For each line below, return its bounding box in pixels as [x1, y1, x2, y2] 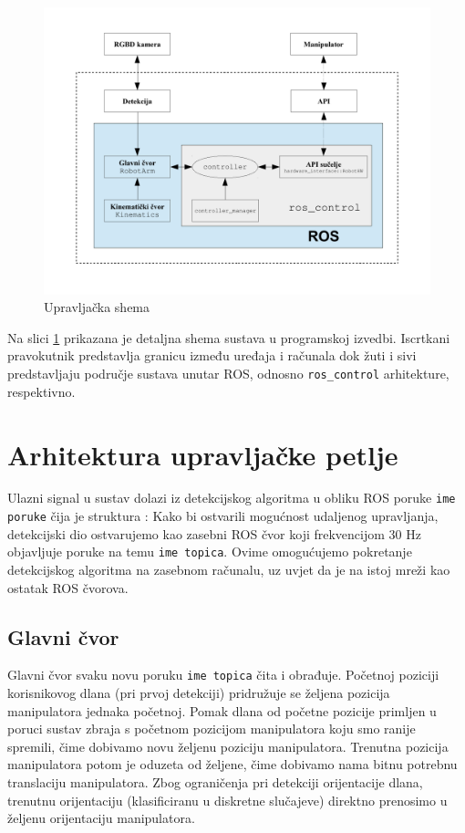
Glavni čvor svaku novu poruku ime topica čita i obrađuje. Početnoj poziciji [7, 665, 439, 684]
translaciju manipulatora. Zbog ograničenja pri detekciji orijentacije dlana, [7, 773, 423, 792]
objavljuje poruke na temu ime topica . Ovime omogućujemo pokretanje [7, 542, 412, 561]
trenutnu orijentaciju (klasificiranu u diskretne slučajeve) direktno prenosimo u [7, 790, 448, 809]
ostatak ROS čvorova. [7, 578, 129, 597]
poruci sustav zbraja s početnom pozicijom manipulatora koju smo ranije [7, 719, 416, 738]
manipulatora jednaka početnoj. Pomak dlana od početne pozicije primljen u [7, 701, 437, 720]
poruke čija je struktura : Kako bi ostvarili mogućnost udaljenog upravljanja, [7, 506, 439, 526]
